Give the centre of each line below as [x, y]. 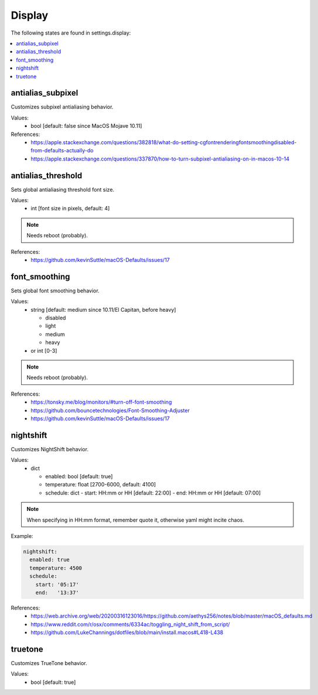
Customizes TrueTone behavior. [49, 663]
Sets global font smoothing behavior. [55, 291]
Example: [22, 536]
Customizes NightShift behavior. [50, 449]
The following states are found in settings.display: [71, 33]
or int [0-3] [44, 350]
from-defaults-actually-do [62, 151]
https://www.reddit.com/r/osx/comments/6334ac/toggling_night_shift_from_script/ [130, 624]
